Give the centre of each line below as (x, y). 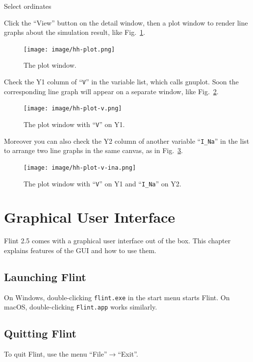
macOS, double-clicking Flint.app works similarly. (81, 307)
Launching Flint (45, 276)
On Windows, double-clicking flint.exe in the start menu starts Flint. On (117, 297)
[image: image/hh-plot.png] (69, 49)
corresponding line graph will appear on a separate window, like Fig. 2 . (111, 91)
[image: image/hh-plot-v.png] (73, 109)
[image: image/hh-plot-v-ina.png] (80, 168)
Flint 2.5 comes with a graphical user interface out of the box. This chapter (117, 241)
